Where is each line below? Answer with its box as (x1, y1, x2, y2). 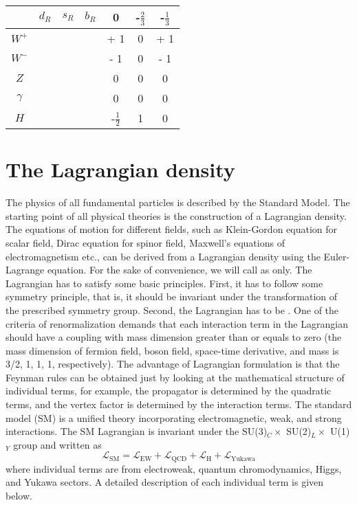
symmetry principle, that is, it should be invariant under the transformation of (6, 289, 338, 304)
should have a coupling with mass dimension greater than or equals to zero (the (6, 330, 342, 344)
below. (6, 489, 32, 503)
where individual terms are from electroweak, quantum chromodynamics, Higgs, (6, 461, 342, 475)
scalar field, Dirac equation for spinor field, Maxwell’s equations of (6, 235, 285, 249)
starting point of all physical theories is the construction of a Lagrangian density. (6, 208, 347, 223)
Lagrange (6, 262, 45, 277)
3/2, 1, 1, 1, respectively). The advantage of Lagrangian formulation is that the (6, 357, 340, 371)
